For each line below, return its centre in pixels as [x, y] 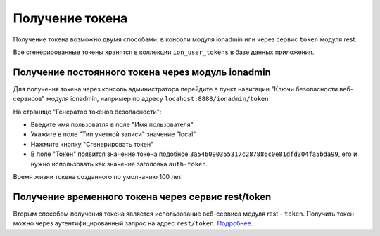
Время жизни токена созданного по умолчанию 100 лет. [98, 176]
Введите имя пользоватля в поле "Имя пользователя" [112, 125]
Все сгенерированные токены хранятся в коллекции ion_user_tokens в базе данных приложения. [164, 52]
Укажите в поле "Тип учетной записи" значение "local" [113, 134]
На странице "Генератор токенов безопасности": [87, 112]
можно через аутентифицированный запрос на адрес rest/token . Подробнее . [133, 223]
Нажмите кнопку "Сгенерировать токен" [92, 144]
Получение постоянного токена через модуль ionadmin [142, 72]
